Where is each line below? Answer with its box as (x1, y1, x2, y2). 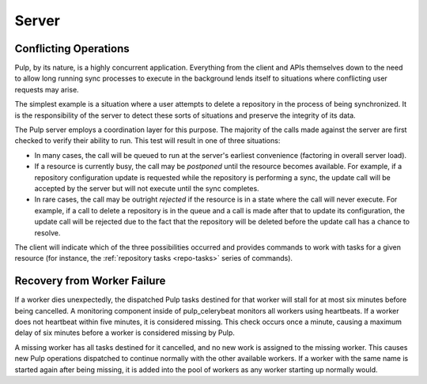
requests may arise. (14, 85, 79, 94)
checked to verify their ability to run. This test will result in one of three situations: (14, 136, 281, 145)
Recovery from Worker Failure (14, 274, 166, 288)
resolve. (34, 228, 61, 237)
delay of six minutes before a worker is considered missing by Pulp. (14, 328, 235, 337)
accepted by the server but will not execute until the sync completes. (34, 183, 260, 193)
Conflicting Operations (14, 42, 130, 55)
